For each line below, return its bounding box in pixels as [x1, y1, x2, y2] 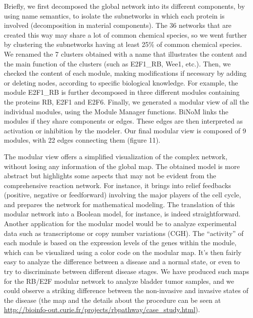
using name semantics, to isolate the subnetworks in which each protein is [4, 10, 225, 21]
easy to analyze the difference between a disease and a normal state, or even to [4, 256, 240, 267]
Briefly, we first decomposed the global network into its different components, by [4, 1, 245, 11]
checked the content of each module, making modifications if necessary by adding [4, 68, 247, 78]
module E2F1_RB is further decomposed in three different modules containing [4, 87, 240, 97]
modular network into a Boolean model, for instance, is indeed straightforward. [4, 209, 241, 219]
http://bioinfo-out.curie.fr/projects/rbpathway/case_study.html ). [4, 304, 200, 315]
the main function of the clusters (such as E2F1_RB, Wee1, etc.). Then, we [4, 58, 231, 68]
